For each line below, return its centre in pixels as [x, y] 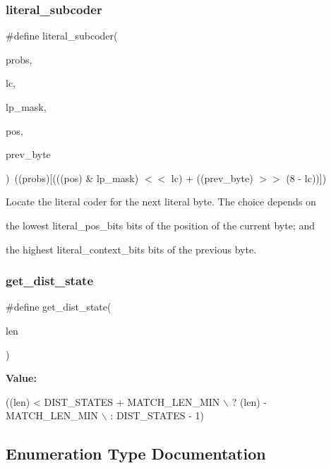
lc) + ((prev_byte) [212, 178]
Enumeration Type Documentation [136, 454]
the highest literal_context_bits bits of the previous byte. [131, 249]
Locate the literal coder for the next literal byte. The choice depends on [161, 202]
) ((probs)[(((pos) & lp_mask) [72, 178]
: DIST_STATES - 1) [157, 415]
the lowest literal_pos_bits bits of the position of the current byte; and [161, 225]
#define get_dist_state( [59, 307]
